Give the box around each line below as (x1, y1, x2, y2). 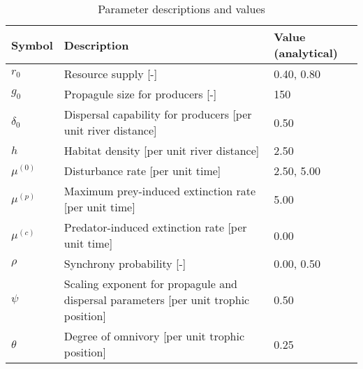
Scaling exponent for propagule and (64, 276, 237, 292)
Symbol (11, 36, 53, 53)
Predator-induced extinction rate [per (64, 219, 247, 235)
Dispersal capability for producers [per (64, 106, 252, 122)
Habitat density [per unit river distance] (64, 142, 260, 158)
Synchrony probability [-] (64, 255, 186, 271)
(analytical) (274, 45, 339, 61)
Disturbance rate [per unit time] (64, 163, 221, 179)
